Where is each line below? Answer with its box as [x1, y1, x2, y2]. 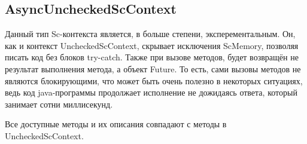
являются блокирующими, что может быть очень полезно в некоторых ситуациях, [5, 74, 303, 87]
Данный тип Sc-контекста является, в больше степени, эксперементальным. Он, [5, 27, 296, 40]
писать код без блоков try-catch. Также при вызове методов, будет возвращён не [5, 51, 299, 63]
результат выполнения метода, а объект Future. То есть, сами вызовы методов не [5, 62, 301, 75]
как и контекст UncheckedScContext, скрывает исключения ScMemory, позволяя [5, 39, 299, 51]
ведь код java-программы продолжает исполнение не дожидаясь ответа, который [5, 86, 297, 99]
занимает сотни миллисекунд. [5, 97, 113, 110]
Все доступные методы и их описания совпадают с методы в [5, 118, 227, 130]
